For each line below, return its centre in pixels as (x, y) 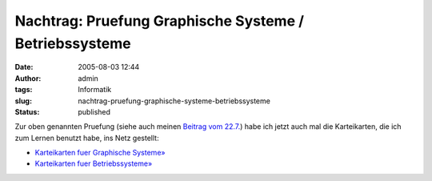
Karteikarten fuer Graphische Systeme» (100, 153)
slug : (23, 101)
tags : (24, 90)
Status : (27, 111)
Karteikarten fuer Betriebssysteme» (94, 163)
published (94, 111)
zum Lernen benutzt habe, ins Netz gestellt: (87, 138)
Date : (24, 67)
